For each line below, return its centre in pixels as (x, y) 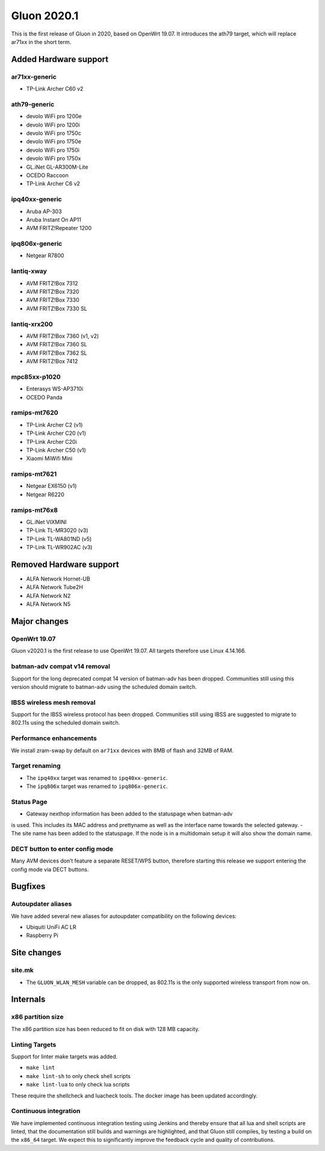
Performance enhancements (54, 738)
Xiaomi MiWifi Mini (49, 458)
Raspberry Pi (42, 935)
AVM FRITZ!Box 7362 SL (57, 353)
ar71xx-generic (34, 76)
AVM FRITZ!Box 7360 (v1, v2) (63, 336)
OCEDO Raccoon (47, 175)
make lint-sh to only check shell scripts (79, 1076)
